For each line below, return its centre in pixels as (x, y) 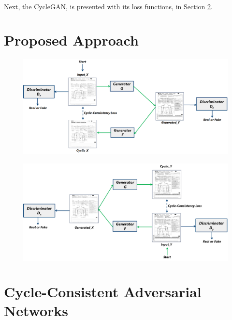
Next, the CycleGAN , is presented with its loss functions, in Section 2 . (108, 6)
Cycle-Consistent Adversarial (103, 291)
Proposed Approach (71, 40)
